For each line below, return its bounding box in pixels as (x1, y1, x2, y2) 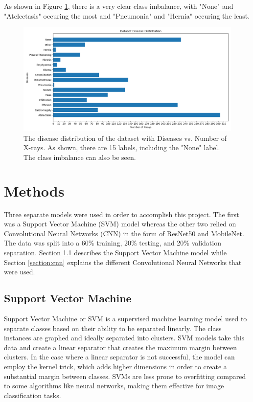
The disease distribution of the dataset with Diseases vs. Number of (23, 133, 227, 143)
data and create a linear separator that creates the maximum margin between (4, 342, 237, 352)
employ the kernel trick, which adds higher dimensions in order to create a (4, 361, 227, 372)
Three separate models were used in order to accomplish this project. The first (4, 209, 239, 219)
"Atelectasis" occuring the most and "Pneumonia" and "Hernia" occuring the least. (4, 10, 250, 21)
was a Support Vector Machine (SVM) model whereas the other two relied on (4, 219, 236, 229)
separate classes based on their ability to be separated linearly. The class (4, 323, 222, 333)
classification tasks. (4, 390, 61, 400)
